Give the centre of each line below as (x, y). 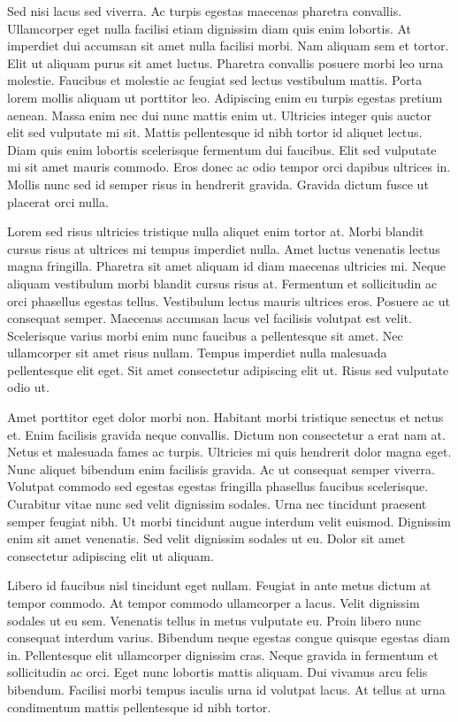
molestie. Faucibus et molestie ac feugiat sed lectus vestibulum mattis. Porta (215, 80)
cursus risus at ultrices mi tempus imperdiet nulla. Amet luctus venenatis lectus (224, 248)
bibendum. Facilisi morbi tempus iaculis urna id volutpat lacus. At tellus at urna (226, 689)
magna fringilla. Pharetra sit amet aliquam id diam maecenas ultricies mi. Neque (227, 266)
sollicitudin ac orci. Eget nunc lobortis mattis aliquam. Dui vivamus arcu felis (218, 672)
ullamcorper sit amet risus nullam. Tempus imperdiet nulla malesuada (197, 353)
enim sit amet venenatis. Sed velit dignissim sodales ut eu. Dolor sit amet (206, 538)
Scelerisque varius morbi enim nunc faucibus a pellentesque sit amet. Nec (205, 335)
